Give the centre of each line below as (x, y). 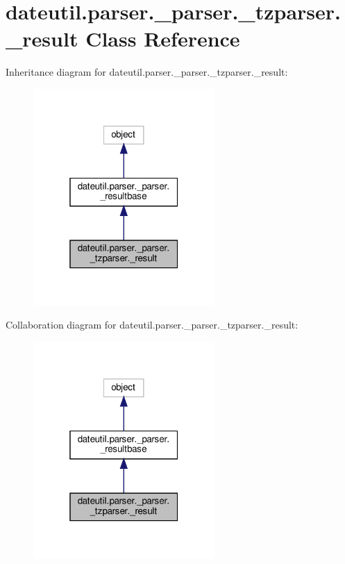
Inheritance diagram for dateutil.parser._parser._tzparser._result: (147, 72)
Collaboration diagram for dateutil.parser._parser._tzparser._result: (152, 325)
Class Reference (163, 39)
